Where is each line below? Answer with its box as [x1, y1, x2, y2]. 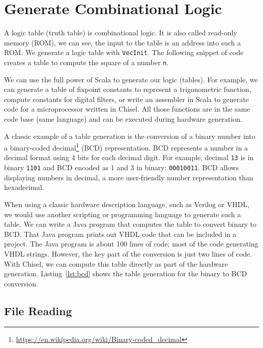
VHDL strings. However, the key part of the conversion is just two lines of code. [4, 248, 252, 259]
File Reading [4, 303, 72, 318]
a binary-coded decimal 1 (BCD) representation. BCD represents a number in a [4, 141, 248, 153]
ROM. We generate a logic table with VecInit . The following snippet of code [4, 47, 244, 58]
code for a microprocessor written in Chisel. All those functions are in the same [4, 104, 250, 114]
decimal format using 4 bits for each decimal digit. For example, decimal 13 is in [4, 152, 254, 163]
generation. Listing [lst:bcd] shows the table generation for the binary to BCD [4, 268, 247, 279]
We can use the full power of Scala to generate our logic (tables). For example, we [4, 74, 258, 84]
